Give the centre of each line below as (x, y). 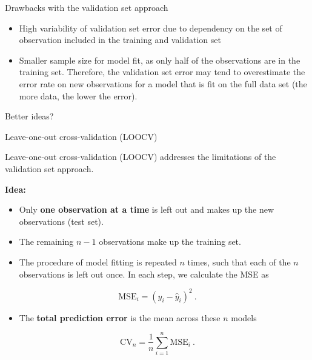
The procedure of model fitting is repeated (98, 262)
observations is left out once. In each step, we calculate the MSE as (144, 274)
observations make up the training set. (170, 242)
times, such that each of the (239, 262)
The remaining (46, 242)
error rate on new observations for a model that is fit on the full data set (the (163, 83)
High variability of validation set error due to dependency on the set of (151, 28)
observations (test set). (61, 221)
